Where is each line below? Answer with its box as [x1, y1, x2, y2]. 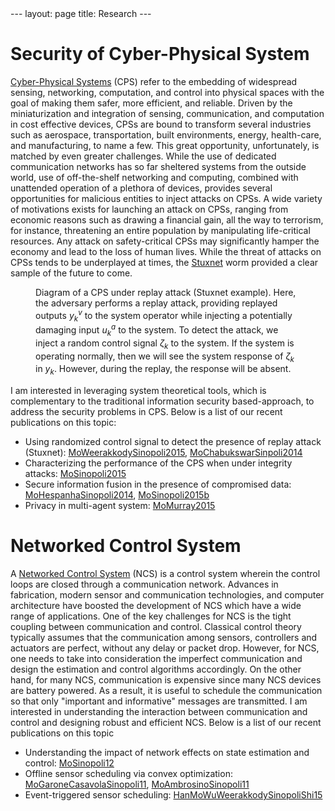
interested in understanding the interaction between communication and [10, 706, 308, 718]
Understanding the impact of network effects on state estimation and [24, 747, 310, 759]
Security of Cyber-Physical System [10, 43, 310, 66]
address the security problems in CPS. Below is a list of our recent [10, 406, 283, 418]
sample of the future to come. [10, 267, 133, 279]
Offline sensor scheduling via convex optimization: [24, 768, 233, 780]
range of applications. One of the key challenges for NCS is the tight [10, 610, 292, 622]
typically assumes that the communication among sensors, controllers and [10, 632, 318, 644]
